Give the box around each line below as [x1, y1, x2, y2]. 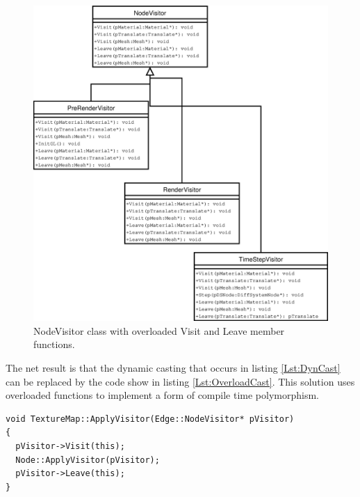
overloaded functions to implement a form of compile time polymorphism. [6, 388, 319, 402]
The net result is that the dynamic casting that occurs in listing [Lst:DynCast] [6, 360, 341, 374]
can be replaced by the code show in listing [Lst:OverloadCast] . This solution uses [6, 374, 355, 388]
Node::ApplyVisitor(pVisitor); [15, 455, 160, 465]
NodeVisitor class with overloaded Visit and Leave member [33, 323, 285, 338]
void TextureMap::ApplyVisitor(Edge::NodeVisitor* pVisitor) [6, 413, 295, 424]
